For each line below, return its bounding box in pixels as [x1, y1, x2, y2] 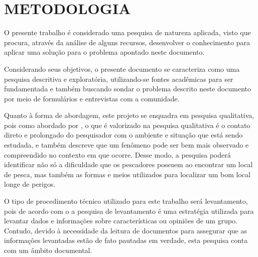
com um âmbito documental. [4, 245, 92, 255]
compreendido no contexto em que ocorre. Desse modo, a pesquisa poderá [4, 149, 231, 160]
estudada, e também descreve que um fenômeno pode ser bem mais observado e [4, 140, 249, 150]
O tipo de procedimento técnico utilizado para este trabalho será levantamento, [4, 196, 248, 206]
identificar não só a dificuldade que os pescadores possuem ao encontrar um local [4, 159, 253, 170]
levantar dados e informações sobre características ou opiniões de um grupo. [4, 215, 238, 226]
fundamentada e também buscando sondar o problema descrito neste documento [4, 83, 251, 94]
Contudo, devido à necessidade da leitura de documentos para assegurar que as [4, 225, 247, 235]
